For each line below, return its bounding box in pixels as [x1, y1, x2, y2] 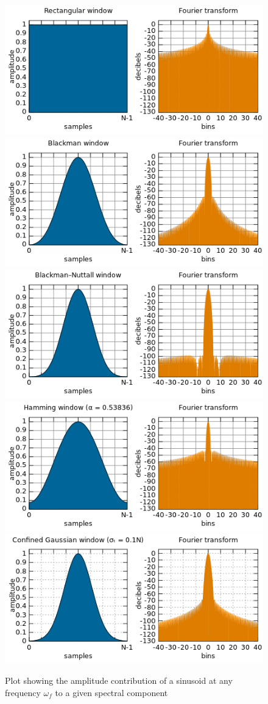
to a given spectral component [55, 686, 168, 699]
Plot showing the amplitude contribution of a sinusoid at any [5, 673, 233, 686]
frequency [5, 686, 41, 699]
